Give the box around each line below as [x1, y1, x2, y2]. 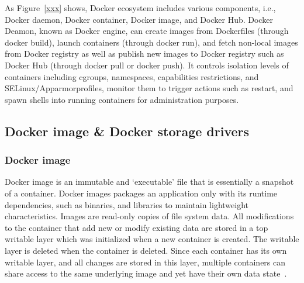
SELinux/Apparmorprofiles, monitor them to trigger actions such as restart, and [5, 82, 293, 94]
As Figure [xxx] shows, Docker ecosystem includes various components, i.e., [5, 2, 276, 13]
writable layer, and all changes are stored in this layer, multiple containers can [5, 256, 286, 268]
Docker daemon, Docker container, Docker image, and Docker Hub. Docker [5, 13, 273, 25]
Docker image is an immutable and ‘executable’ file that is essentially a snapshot [5, 175, 294, 188]
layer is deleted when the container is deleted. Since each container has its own [5, 244, 287, 256]
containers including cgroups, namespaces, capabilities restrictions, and [5, 70, 259, 82]
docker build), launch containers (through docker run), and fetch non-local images [5, 36, 298, 48]
